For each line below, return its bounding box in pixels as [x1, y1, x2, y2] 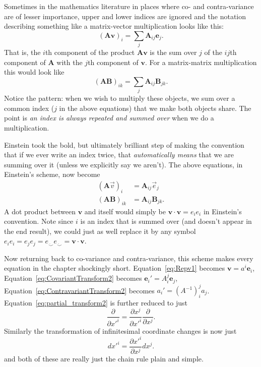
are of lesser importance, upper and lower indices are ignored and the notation [4, 11, 246, 21]
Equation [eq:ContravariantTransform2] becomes [4, 285, 155, 295]
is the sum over [150, 47, 197, 57]
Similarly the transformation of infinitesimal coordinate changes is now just [4, 325, 237, 336]
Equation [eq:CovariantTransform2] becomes [4, 273, 142, 283]
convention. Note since [4, 216, 74, 226]
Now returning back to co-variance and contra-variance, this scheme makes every [4, 253, 253, 263]
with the [56, 56, 83, 67]
